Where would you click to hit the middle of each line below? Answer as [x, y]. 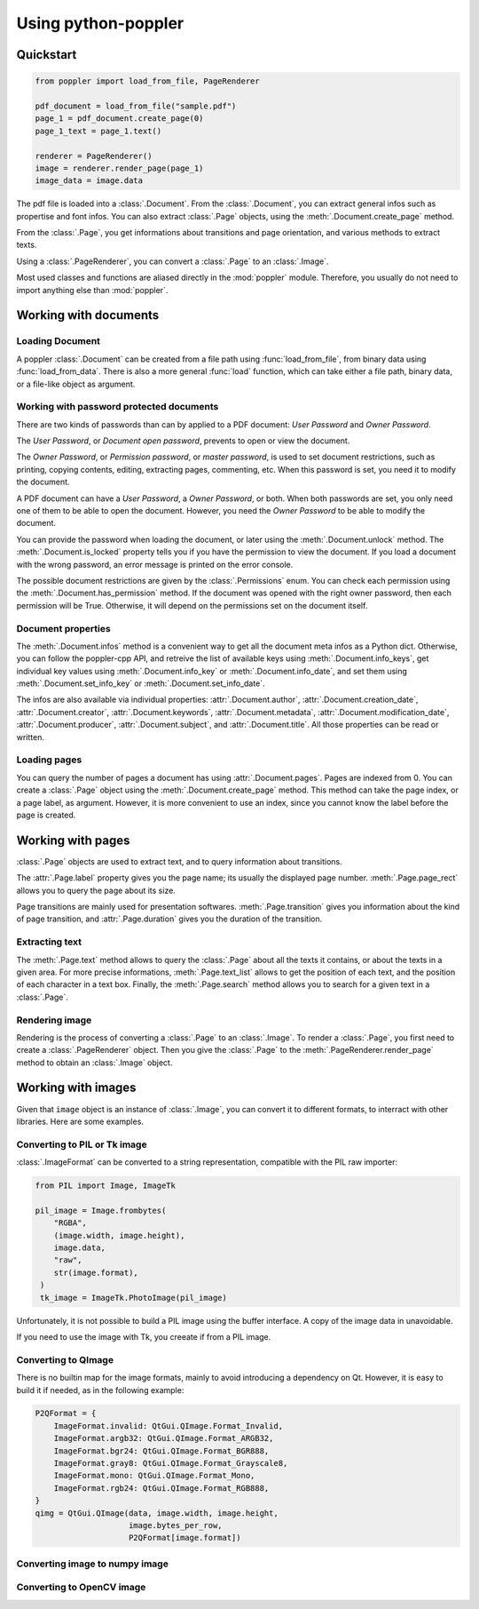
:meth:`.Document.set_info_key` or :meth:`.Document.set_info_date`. [141, 683]
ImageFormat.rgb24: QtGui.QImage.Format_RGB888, [161, 1488]
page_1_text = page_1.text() [98, 131]
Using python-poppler [100, 23]
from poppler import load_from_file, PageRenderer [148, 81]
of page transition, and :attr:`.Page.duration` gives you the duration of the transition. [169, 919]
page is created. [46, 815]
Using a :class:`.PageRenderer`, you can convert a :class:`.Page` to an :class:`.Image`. [173, 261]
